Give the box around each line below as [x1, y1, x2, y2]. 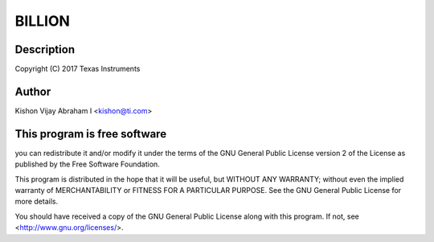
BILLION [14, 12, 70, 30]
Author [14, 84, 51, 98]
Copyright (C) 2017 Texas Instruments [14, 64, 141, 74]
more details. [14, 197, 59, 207]
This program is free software [14, 127, 167, 141]
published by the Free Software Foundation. [14, 159, 160, 169]
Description [14, 43, 76, 56]
